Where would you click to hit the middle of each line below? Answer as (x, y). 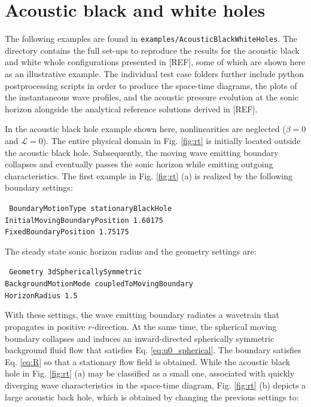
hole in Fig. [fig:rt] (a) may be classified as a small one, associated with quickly (150, 373)
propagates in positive (45, 327)
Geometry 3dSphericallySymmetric (76, 272)
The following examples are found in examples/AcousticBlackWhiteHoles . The (151, 39)
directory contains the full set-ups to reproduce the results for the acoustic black (152, 50)
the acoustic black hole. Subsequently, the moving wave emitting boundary (142, 152)
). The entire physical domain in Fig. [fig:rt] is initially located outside (172, 140)
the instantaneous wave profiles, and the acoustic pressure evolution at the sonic (152, 97)
